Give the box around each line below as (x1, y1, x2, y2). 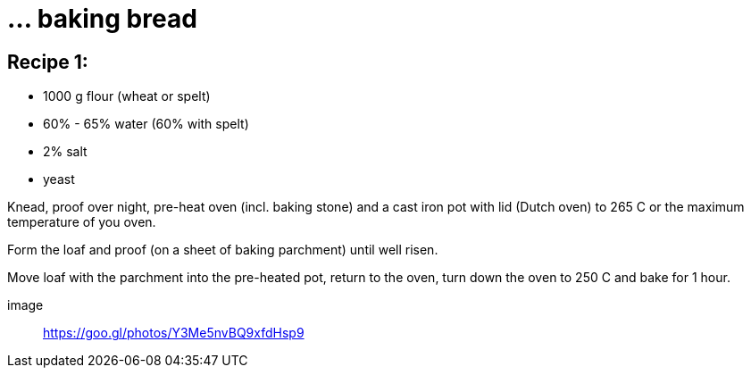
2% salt (43, 144, 88, 160)
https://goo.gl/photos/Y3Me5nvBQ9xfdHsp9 (43, 325, 305, 341)
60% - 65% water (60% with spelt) (43, 116, 249, 132)
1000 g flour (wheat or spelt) (43, 88, 211, 104)
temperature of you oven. (7, 214, 156, 230)
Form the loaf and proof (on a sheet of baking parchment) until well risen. (7, 242, 438, 258)
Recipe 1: (7, 50, 88, 73)
